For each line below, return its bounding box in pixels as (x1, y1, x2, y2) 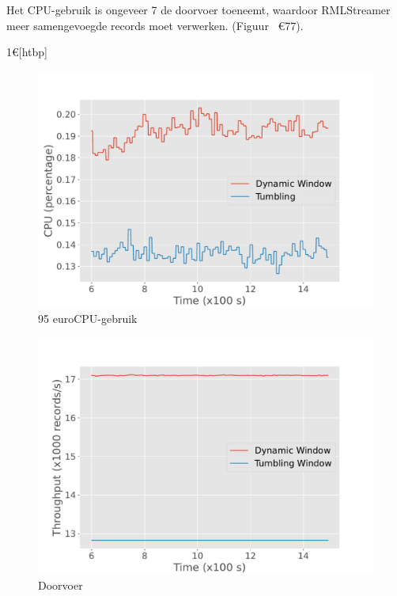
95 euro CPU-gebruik (38, 310, 138, 327)
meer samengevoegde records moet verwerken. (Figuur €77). (6, 17, 304, 33)
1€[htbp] (6, 44, 47, 60)
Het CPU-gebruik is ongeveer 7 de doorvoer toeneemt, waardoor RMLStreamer (6, 2, 391, 17)
